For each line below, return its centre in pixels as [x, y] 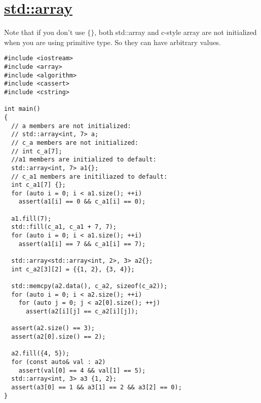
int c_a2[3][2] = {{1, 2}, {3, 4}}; [73, 269]
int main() [22, 109]
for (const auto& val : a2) [59, 362]
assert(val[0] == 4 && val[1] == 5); [82, 370]
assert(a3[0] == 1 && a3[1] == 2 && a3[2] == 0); [97, 387]
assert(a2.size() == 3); [53, 328]
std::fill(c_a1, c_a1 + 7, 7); [64, 227]
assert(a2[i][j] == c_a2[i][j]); [82, 311]
